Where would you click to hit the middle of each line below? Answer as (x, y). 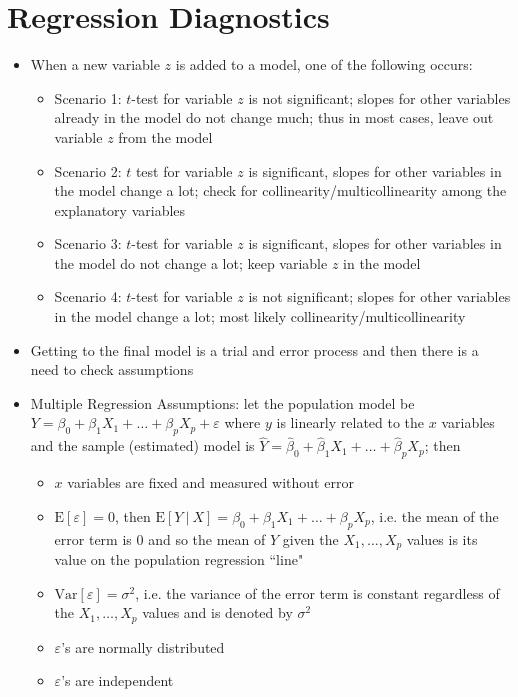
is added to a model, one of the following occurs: (324, 64)
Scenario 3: (88, 243)
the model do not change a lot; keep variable (191, 262)
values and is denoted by (217, 612)
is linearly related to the (350, 422)
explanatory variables (120, 209)
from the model (165, 136)
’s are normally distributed (143, 646)
